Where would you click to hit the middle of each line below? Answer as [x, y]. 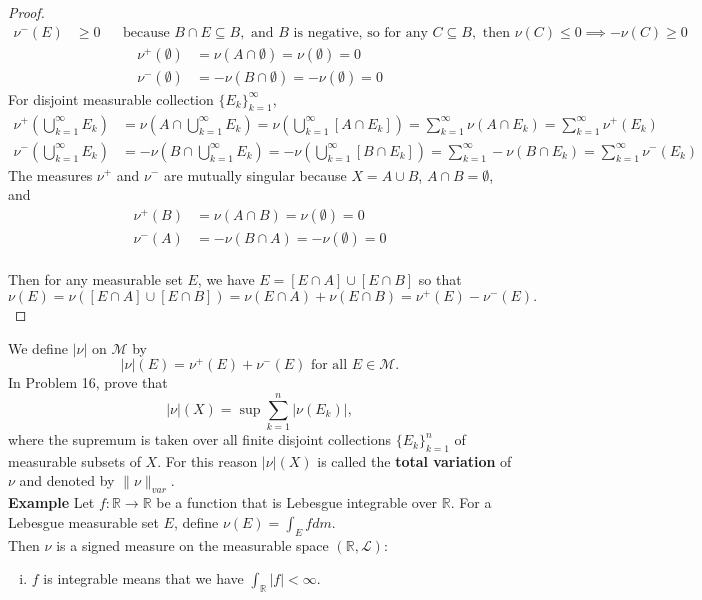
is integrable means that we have [143, 578]
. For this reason [207, 460]
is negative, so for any [360, 32]
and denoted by [67, 480]
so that [440, 279]
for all [329, 365]
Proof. [26, 12]
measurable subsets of [74, 460]
